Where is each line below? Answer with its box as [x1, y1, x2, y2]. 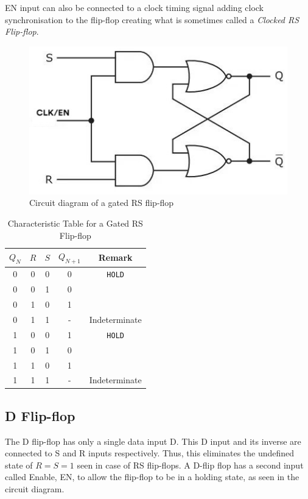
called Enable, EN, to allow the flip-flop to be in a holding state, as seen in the [5, 470, 299, 483]
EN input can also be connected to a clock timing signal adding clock [5, 1, 264, 13]
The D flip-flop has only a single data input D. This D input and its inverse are [5, 434, 301, 447]
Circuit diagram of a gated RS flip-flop [29, 196, 174, 209]
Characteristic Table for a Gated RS [7, 217, 143, 230]
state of [5, 458, 33, 471]
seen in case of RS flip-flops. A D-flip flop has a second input [77, 458, 304, 471]
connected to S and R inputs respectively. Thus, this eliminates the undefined [5, 447, 295, 459]
